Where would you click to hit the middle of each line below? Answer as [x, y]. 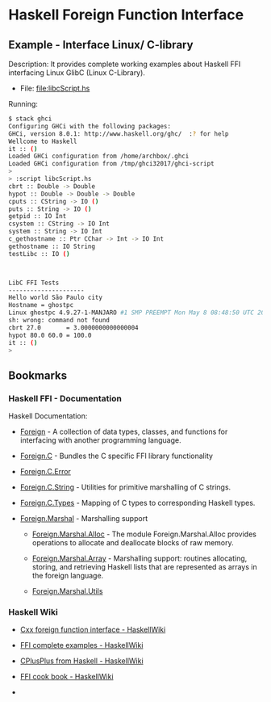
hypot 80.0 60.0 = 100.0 [50, 335]
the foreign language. [68, 576]
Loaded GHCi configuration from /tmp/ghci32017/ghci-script [112, 164]
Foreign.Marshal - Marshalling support [83, 519]
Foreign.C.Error [45, 472]
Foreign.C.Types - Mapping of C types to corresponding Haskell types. [138, 503]
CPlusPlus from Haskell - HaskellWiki [81, 661]
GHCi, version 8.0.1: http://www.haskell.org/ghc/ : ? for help [119, 134]
